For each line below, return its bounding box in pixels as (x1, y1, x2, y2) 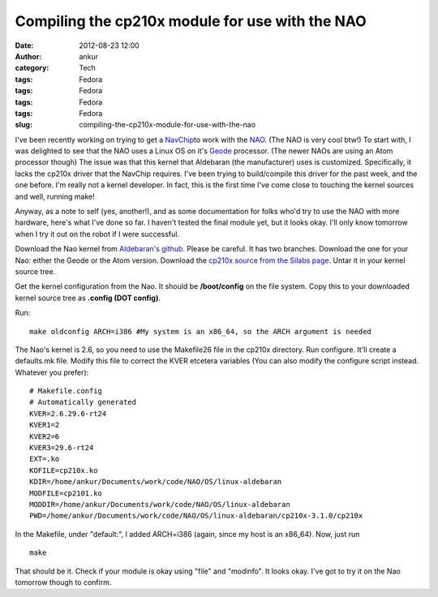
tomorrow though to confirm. (15, 577, 112, 587)
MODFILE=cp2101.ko (29, 488, 103, 498)
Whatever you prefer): (15, 367, 89, 377)
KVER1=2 (29, 420, 60, 430)
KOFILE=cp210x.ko (29, 466, 98, 475)
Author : (15, 51, 42, 61)
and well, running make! (15, 191, 95, 201)
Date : (15, 41, 34, 50)
